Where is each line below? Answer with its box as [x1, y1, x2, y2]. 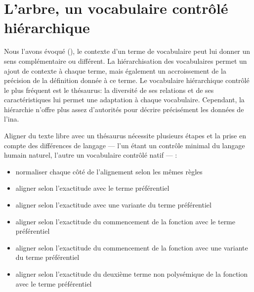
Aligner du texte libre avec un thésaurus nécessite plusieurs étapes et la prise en [4, 130, 246, 141]
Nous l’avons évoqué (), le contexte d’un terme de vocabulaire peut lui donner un [4, 46, 251, 56]
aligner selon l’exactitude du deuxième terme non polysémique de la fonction [15, 269, 248, 279]
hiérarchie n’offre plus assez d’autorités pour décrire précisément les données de [4, 104, 244, 114]
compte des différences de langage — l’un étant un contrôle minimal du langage [4, 140, 245, 150]
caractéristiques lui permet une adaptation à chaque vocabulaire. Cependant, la [4, 94, 245, 105]
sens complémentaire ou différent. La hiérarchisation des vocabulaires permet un [4, 55, 247, 66]
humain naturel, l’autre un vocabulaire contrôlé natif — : [4, 150, 177, 160]
